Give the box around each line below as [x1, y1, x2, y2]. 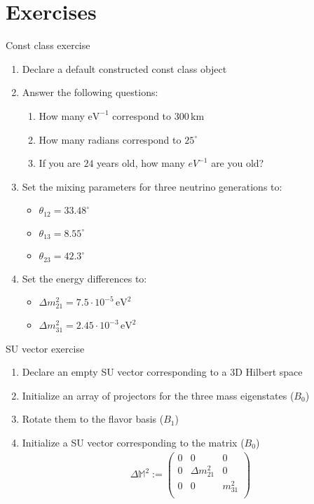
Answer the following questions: [22, 85, 158, 100]
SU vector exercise [6, 341, 85, 355]
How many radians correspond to [39, 132, 182, 147]
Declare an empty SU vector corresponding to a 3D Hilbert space [22, 365, 303, 379]
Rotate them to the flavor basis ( [22, 411, 164, 426]
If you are [39, 156, 81, 170]
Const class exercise [6, 38, 90, 53]
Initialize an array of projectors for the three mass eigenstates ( [22, 388, 294, 402]
